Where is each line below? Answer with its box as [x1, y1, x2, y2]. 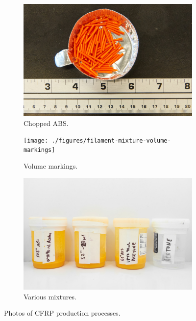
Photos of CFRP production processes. [4, 308, 121, 318]
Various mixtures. [24, 291, 76, 301]
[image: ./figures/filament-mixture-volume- [24, 137, 171, 144]
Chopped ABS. [24, 118, 69, 128]
